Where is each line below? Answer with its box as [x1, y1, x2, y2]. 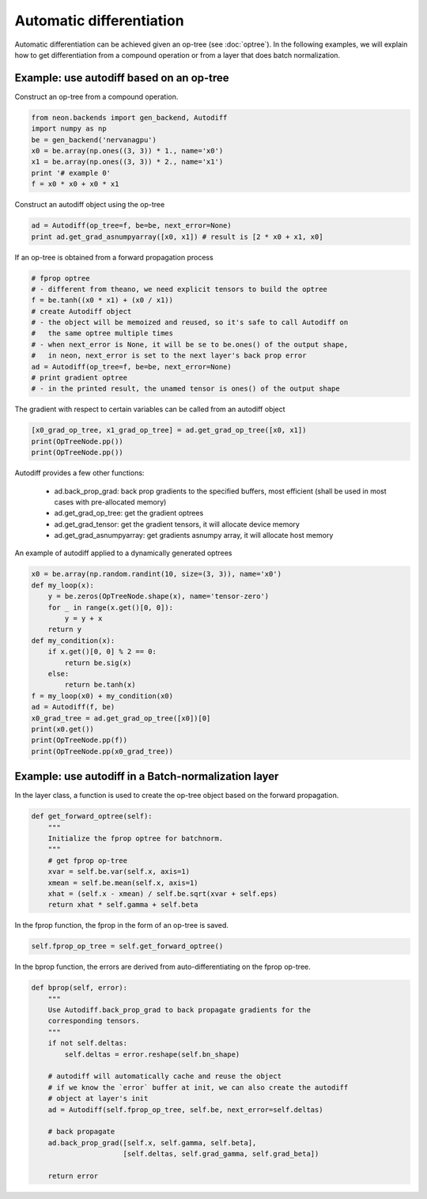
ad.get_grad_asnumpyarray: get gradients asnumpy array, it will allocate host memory [54, 531, 334, 540]
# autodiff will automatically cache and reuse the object [47, 1072, 282, 1081]
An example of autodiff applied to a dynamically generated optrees [14, 548, 232, 558]
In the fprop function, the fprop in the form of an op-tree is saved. [14, 921, 229, 930]
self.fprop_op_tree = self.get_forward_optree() [31, 942, 224, 951]
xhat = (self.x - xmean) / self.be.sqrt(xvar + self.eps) [47, 889, 278, 898]
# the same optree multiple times [31, 329, 174, 338]
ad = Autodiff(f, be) [31, 702, 115, 712]
